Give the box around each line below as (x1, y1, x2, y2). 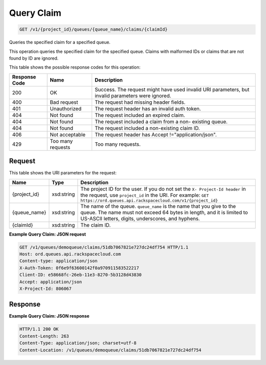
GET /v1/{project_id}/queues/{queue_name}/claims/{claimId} (19, 27, 168, 32)
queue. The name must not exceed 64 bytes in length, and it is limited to (80, 209, 248, 216)
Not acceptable (50, 131, 86, 138)
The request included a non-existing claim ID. (94, 124, 200, 131)
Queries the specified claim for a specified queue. (9, 40, 111, 45)
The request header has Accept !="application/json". (94, 131, 217, 138)
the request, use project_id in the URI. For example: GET (80, 192, 209, 199)
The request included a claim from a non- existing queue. (94, 118, 228, 125)
